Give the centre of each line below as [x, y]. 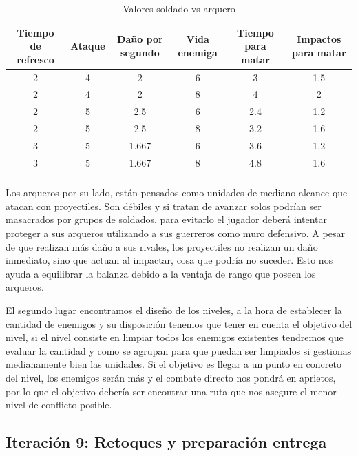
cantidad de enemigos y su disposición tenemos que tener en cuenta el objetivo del [179, 323]
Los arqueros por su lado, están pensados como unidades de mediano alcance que [177, 193]
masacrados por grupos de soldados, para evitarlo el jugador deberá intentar [167, 219]
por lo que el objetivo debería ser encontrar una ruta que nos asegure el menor [171, 391]
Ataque [88, 46]
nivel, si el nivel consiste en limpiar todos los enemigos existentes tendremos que [175, 337]
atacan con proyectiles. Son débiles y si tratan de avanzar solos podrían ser [164, 206]
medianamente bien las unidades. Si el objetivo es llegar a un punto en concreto [173, 364]
